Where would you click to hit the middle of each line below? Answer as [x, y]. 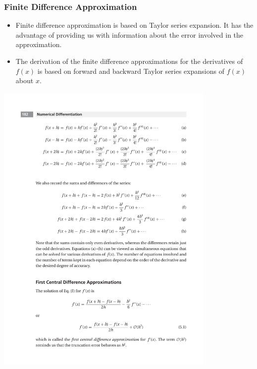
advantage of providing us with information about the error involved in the [129, 34]
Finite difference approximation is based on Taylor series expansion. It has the [134, 25]
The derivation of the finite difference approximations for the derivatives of [129, 61]
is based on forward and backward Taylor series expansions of [131, 71]
